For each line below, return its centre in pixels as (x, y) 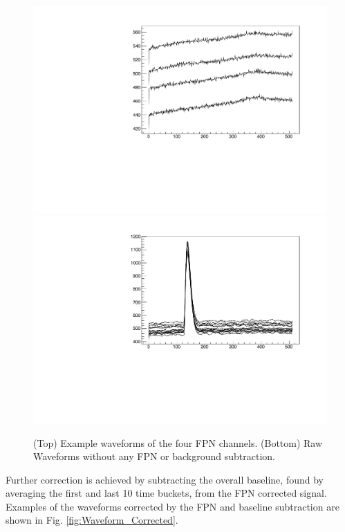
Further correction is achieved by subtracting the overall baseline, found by (165, 479)
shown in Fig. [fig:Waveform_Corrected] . (92, 520)
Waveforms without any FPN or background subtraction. (154, 456)
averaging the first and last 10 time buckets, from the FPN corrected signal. (166, 493)
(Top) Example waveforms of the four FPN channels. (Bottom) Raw (178, 442)
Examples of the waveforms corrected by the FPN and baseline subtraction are (172, 506)
